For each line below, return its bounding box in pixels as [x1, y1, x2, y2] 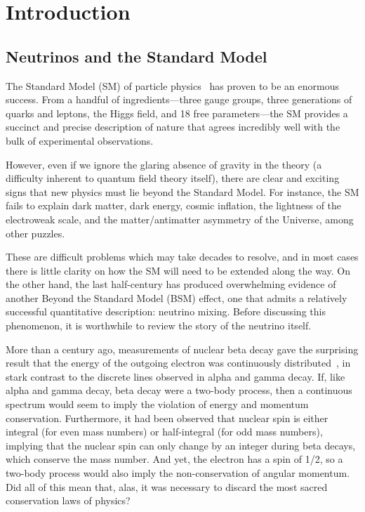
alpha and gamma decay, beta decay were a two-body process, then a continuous [6, 383, 352, 398]
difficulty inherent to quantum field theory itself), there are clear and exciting [6, 171, 340, 185]
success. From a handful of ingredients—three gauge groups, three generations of [6, 92, 352, 107]
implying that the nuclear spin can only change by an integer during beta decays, [6, 438, 356, 452]
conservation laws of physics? [6, 493, 131, 508]
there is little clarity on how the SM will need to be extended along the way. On [6, 263, 350, 277]
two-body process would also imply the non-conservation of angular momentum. [6, 466, 350, 480]
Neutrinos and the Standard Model [6, 45, 267, 67]
